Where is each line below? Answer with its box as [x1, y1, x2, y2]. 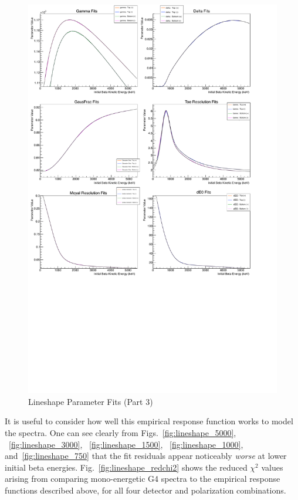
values [261, 461, 283, 473]
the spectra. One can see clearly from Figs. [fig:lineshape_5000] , [5, 426, 236, 438]
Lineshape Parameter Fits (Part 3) [28, 395, 153, 407]
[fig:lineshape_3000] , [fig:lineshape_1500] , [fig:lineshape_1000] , [9, 438, 243, 450]
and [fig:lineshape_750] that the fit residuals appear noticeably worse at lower [5, 450, 287, 462]
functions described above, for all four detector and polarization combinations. [5, 484, 286, 496]
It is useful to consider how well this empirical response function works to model [5, 415, 293, 427]
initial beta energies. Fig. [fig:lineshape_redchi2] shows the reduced [5, 461, 248, 473]
